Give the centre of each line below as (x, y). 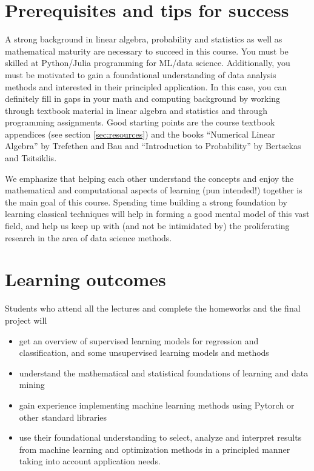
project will (26, 320)
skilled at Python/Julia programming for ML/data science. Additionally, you (148, 63)
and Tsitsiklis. (31, 158)
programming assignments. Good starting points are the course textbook (140, 122)
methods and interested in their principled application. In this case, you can (146, 86)
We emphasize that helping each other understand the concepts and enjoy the (149, 178)
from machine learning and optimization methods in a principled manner (155, 449)
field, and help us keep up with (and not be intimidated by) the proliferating (147, 226)
